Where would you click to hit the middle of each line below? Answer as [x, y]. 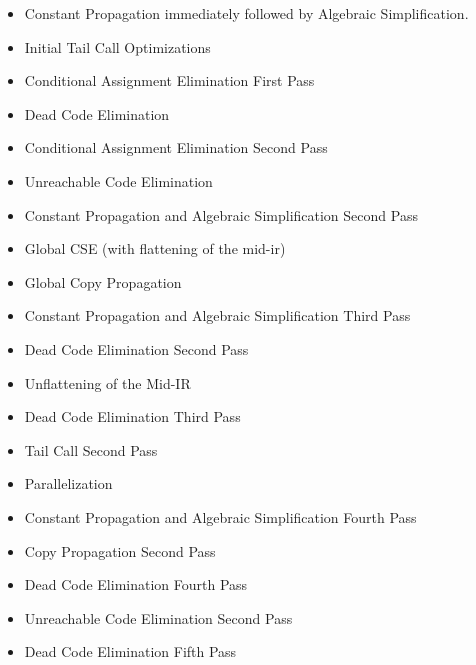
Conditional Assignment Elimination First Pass [169, 80]
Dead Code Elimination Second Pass [136, 348]
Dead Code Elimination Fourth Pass [136, 584]
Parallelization [68, 483]
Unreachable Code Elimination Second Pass [158, 617]
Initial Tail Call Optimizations [117, 46]
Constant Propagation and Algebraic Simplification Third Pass [217, 315]
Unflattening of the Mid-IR [107, 382]
